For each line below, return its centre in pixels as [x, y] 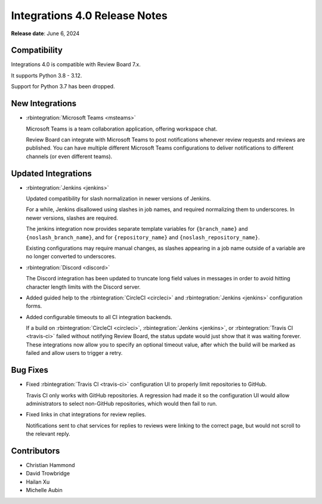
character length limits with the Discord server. [83, 287]
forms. [34, 306]
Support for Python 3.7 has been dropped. [63, 86]
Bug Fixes [30, 370]
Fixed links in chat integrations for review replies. [86, 415]
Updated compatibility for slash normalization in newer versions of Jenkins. [118, 199]
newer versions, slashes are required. [72, 218]
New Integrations [44, 103]
